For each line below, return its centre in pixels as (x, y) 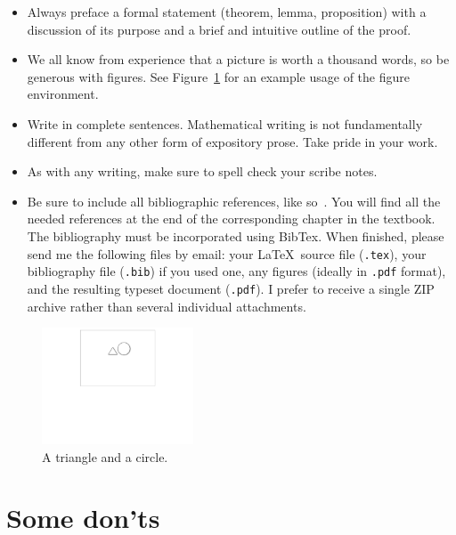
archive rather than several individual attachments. (167, 306)
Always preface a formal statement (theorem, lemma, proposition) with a (227, 12)
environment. (63, 94)
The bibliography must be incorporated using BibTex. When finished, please (236, 235)
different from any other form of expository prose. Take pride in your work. (232, 141)
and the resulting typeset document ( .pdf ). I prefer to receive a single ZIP (231, 288)
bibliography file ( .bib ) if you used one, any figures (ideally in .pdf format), (236, 271)
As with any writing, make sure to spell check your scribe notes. (202, 171)
